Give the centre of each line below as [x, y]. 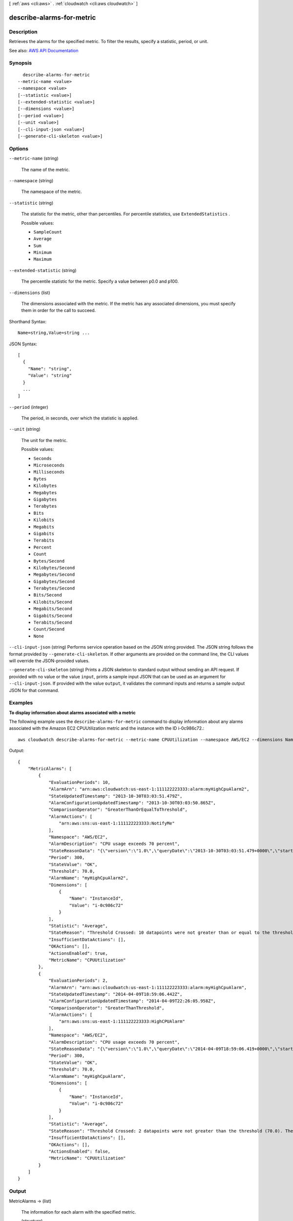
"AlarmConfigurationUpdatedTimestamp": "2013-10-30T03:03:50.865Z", [132, 803]
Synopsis [20, 63]
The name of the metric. [46, 169]
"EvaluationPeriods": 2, [78, 981]
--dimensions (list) [30, 293]
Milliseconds [49, 472]
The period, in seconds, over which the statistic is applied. [80, 418]
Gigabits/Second [53, 616]
